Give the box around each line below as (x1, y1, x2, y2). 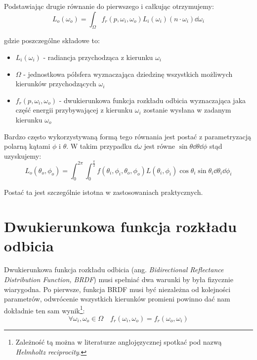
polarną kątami (4, 141, 50, 151)
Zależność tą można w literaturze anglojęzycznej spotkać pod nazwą (15, 337, 222, 347)
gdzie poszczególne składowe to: (4, 35, 100, 46)
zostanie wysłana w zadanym (143, 105, 231, 115)
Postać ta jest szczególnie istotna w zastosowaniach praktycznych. (4, 187, 203, 197)
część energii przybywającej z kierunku (15, 105, 133, 115)
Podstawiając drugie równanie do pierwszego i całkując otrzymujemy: (4, 1, 214, 11)
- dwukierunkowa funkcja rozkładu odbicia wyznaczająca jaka (59, 95, 246, 105)
